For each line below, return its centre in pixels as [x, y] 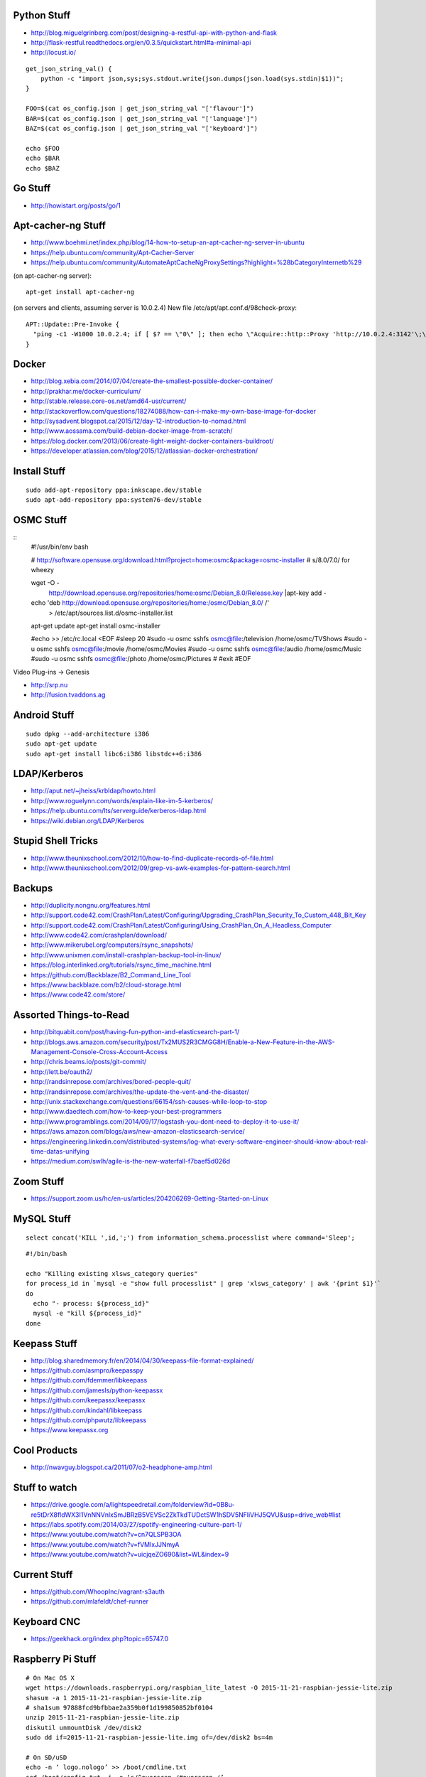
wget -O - [45, 583]
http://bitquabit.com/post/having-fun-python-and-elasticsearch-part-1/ [135, 1032]
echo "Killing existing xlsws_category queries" [112, 1273]
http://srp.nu [49, 685]
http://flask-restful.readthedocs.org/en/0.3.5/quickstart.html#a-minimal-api [141, 42]
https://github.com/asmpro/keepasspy [87, 1370]
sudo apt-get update [61, 744]
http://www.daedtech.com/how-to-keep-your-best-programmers [126, 1112]
